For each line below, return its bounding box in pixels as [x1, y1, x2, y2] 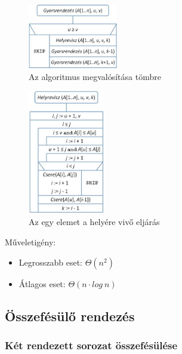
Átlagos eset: [18, 277, 66, 290]
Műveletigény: [5, 235, 56, 248]
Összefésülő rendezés [5, 306, 135, 325]
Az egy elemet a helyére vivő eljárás [29, 216, 160, 228]
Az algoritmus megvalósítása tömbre [29, 70, 161, 82]
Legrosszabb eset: [18, 256, 83, 268]
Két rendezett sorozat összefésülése [5, 337, 178, 352]
